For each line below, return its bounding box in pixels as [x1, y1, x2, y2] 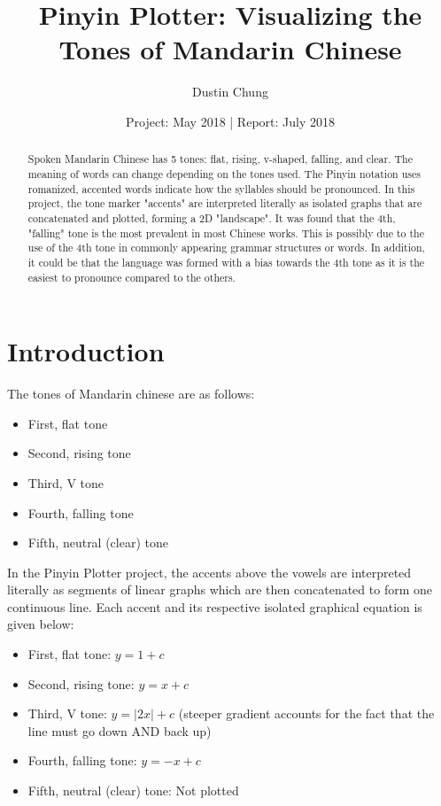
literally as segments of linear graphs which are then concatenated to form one [7, 580, 432, 599]
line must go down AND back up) [27, 721, 212, 740]
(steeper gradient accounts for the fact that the [178, 704, 435, 723]
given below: [7, 615, 74, 633]
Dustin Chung [192, 82, 268, 101]
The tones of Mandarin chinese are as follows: [7, 384, 255, 403]
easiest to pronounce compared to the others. [27, 269, 236, 284]
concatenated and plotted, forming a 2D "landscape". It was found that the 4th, [27, 210, 396, 225]
